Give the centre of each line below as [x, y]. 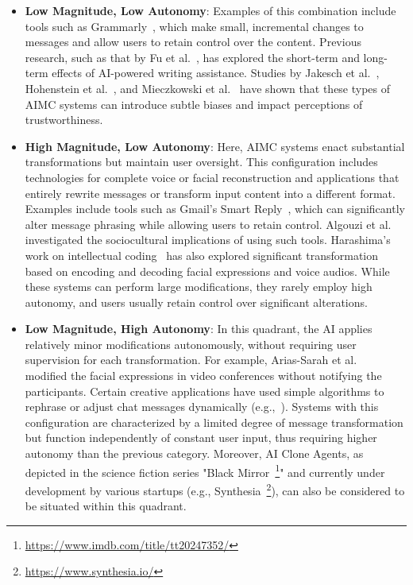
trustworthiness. [64, 120]
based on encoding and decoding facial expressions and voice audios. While [207, 271]
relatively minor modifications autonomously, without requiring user [191, 344]
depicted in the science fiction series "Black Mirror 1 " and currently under [205, 471]
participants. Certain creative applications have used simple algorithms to [205, 391]
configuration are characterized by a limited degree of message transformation [214, 422]
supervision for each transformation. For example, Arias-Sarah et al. [191, 360]
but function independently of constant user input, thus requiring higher [201, 438]
